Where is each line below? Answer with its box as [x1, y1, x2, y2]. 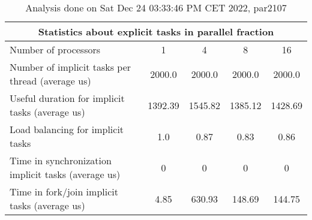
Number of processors [10, 43, 101, 56]
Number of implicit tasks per [10, 60, 131, 74]
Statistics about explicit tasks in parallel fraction [38, 25, 274, 38]
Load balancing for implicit [10, 122, 124, 136]
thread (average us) [10, 74, 91, 88]
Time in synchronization [10, 153, 112, 167]
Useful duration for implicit [10, 91, 125, 105]
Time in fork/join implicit [10, 185, 118, 198]
